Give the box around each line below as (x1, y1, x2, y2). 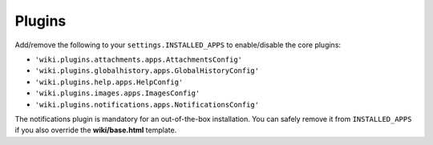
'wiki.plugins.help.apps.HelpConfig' (34, 77, 184, 87)
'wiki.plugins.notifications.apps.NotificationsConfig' (34, 100, 260, 109)
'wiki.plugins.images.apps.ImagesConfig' (34, 89, 200, 98)
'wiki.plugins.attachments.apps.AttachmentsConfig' (34, 54, 243, 64)
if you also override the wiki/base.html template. (14, 125, 177, 135)
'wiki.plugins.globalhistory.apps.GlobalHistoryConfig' (34, 66, 260, 75)
